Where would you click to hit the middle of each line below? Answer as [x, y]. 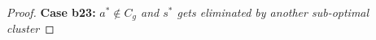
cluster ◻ [31, 28]
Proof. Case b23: [51, 12]
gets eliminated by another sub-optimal [273, 12]
